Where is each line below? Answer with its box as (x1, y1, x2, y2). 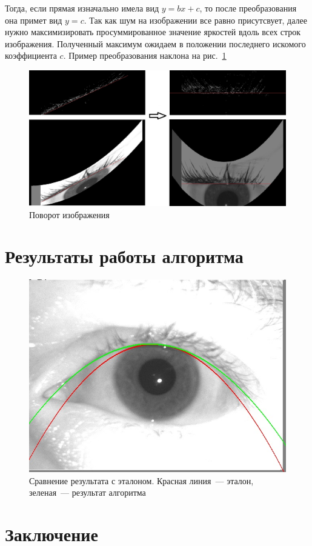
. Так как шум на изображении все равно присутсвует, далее (84, 13, 307, 26)
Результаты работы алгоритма (5, 244, 244, 268)
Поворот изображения (29, 208, 110, 221)
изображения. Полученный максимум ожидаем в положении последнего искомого (5, 37, 306, 50)
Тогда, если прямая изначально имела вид (5, 2, 159, 14)
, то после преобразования (199, 2, 297, 14)
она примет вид (5, 13, 62, 26)
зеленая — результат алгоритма (29, 486, 146, 499)
